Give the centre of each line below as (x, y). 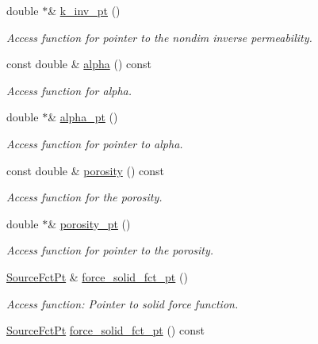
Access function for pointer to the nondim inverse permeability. (159, 37)
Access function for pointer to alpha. (95, 143)
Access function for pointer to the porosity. (110, 250)
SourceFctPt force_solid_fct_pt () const (105, 330)
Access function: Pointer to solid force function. (123, 303)
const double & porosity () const (86, 170)
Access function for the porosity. (84, 197)
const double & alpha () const (79, 64)
